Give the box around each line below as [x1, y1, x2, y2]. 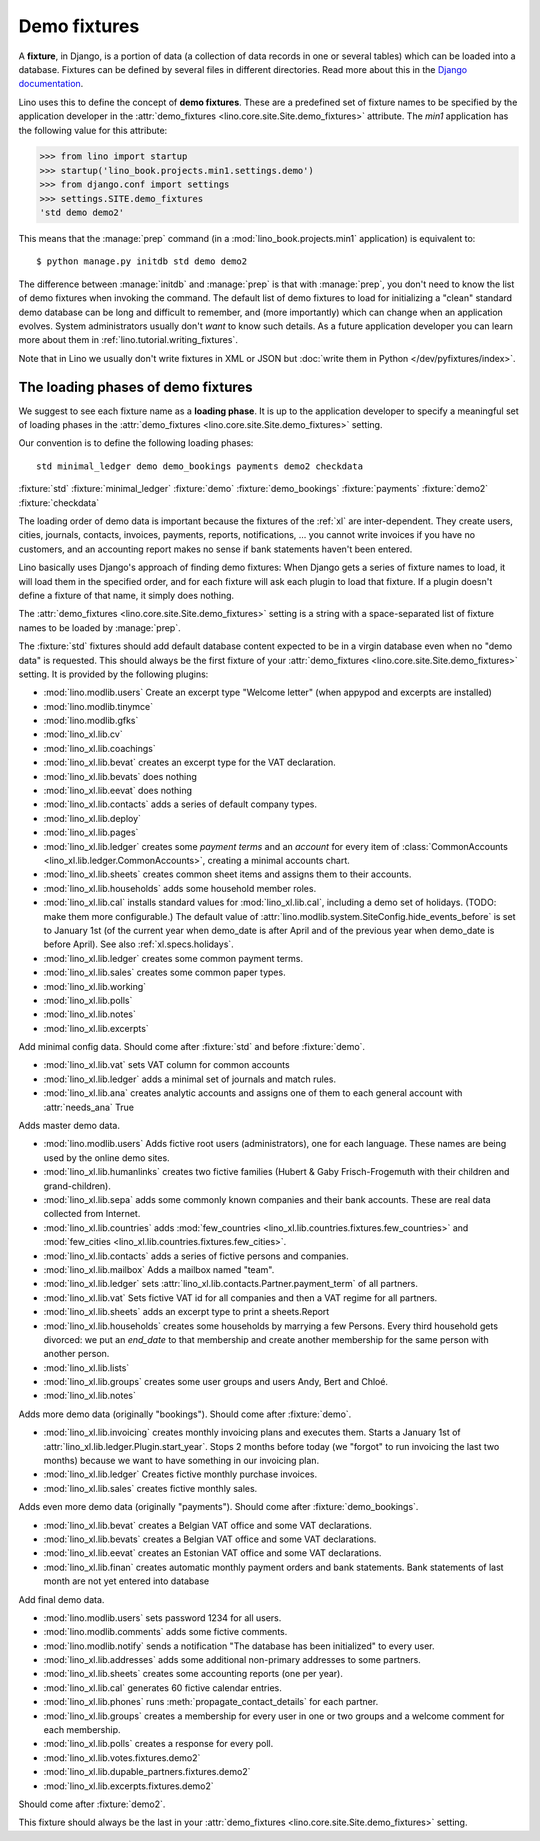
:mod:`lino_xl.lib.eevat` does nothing [43, 785, 193, 797]
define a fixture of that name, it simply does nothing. [18, 589, 235, 601]
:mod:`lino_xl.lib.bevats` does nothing [43, 770, 197, 782]
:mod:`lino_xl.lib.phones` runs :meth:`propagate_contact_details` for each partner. [43, 1696, 379, 1708]
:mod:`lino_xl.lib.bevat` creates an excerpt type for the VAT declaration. [43, 756, 337, 769]
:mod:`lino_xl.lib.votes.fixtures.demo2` [43, 1751, 201, 1764]
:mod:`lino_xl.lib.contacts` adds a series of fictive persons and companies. [43, 1250, 349, 1262]
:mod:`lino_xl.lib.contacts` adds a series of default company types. [43, 798, 317, 810]
